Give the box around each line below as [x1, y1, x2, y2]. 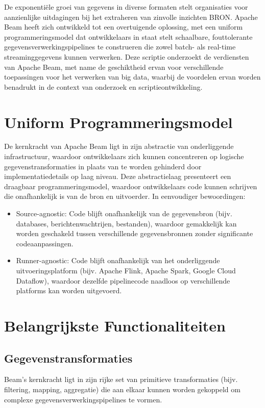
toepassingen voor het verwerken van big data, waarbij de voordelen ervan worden [4, 71, 261, 82]
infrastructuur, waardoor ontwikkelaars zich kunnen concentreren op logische [4, 151, 244, 162]
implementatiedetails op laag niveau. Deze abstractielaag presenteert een [4, 171, 231, 182]
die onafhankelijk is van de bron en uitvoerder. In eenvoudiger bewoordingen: [4, 191, 246, 201]
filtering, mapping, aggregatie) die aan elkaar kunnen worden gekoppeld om [4, 384, 240, 394]
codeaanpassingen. [16, 238, 74, 248]
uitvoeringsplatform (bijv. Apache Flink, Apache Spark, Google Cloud [16, 265, 236, 275]
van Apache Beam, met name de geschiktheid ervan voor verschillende [4, 61, 224, 72]
